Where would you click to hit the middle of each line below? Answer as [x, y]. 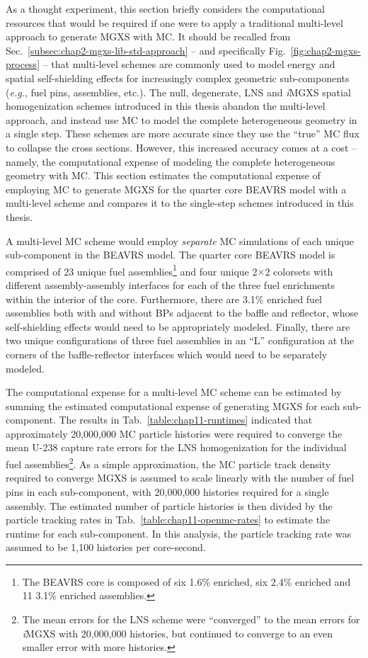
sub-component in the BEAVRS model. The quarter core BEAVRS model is [171, 255]
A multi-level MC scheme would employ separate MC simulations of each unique [180, 240]
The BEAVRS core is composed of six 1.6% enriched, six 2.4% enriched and [186, 581]
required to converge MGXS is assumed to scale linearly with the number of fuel [180, 478]
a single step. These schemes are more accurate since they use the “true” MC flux [183, 134]
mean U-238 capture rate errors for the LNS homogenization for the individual [176, 447]
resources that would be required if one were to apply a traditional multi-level [174, 22]
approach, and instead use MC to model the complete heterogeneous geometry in [182, 119]
